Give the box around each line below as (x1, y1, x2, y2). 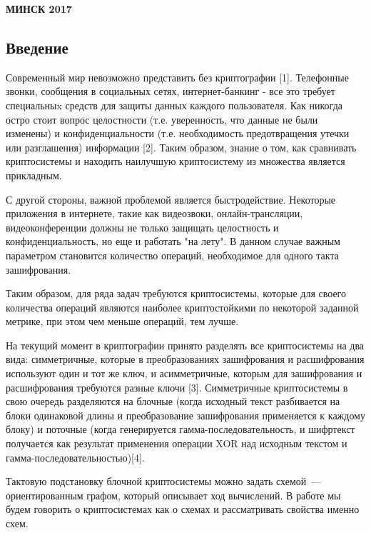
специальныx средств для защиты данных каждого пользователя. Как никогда (6, 97, 342, 112)
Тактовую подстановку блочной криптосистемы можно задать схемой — (6, 474, 322, 489)
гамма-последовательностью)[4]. (6, 449, 145, 464)
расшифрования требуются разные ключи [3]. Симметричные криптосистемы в (6, 379, 348, 394)
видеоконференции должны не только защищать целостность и (6, 219, 279, 234)
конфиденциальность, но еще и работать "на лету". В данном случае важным (6, 234, 340, 249)
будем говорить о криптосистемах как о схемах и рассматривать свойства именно (6, 502, 360, 517)
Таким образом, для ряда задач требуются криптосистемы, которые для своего (6, 286, 346, 301)
